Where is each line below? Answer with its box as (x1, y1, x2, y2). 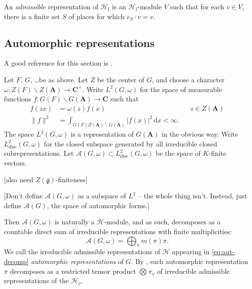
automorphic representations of (31, 256, 124, 266)
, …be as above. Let (30, 74, 88, 84)
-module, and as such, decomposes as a (104, 217, 221, 227)
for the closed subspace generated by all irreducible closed (44, 138, 217, 148)
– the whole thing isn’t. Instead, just (138, 191, 248, 201)
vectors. (4, 157, 27, 168)
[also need (4, 174, 33, 184)
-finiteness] (55, 174, 88, 184)
